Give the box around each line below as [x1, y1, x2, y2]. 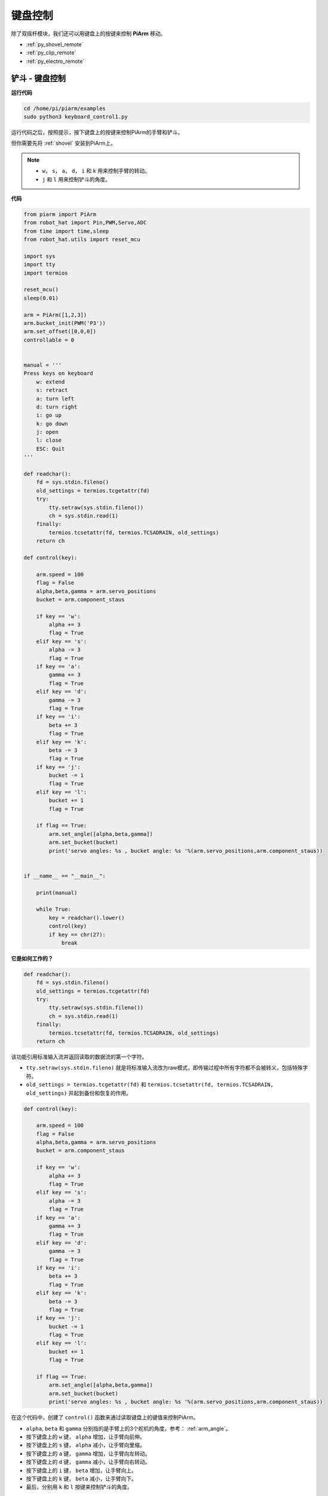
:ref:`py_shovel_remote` [26, 41, 84, 48]
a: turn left [36, 395, 75, 402]
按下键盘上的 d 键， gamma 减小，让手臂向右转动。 [26, 1458, 151, 1465]
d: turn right [36, 403, 78, 410]
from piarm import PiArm [23, 211, 97, 218]
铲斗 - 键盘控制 [11, 73, 66, 83]
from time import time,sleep [23, 227, 109, 235]
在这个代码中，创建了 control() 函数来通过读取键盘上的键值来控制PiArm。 [11, 1414, 199, 1421]
